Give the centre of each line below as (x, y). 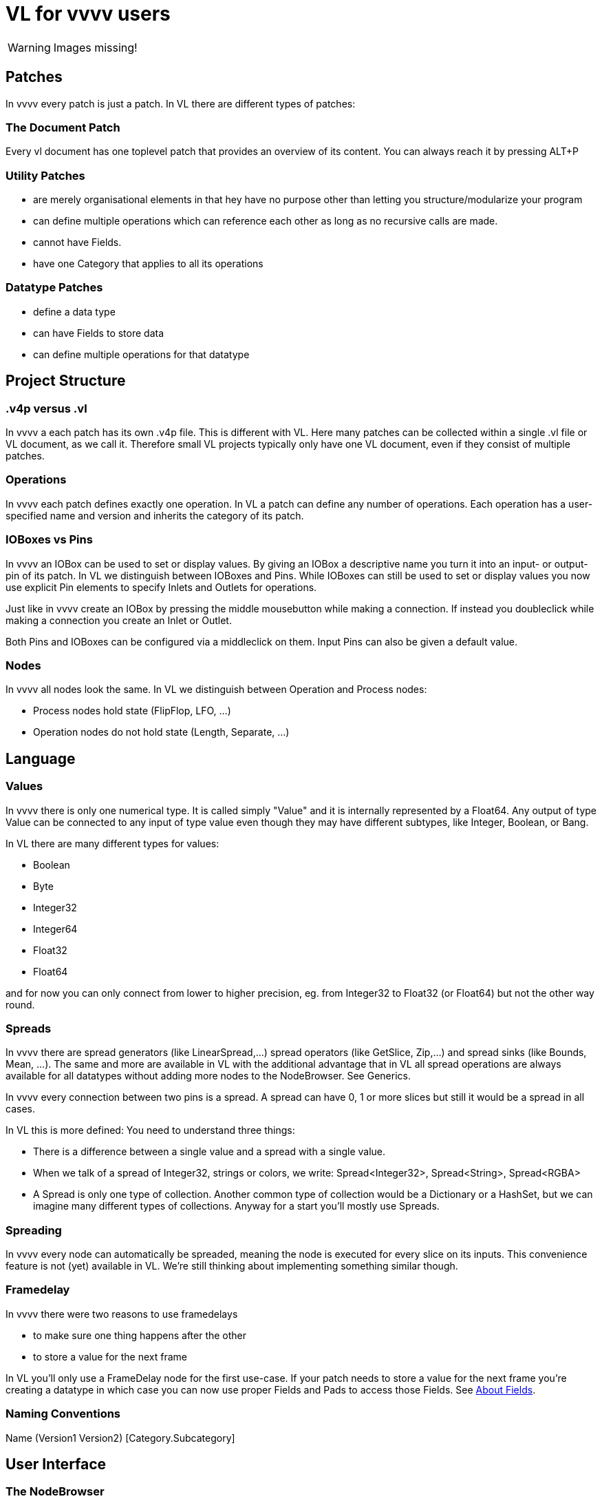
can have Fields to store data (99, 333)
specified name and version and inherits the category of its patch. (155, 515)
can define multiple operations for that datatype (141, 354)
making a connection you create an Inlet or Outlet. (119, 620)
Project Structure (66, 381)
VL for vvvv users (88, 14)
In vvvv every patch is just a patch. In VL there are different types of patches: (181, 103)
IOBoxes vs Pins (49, 540)
